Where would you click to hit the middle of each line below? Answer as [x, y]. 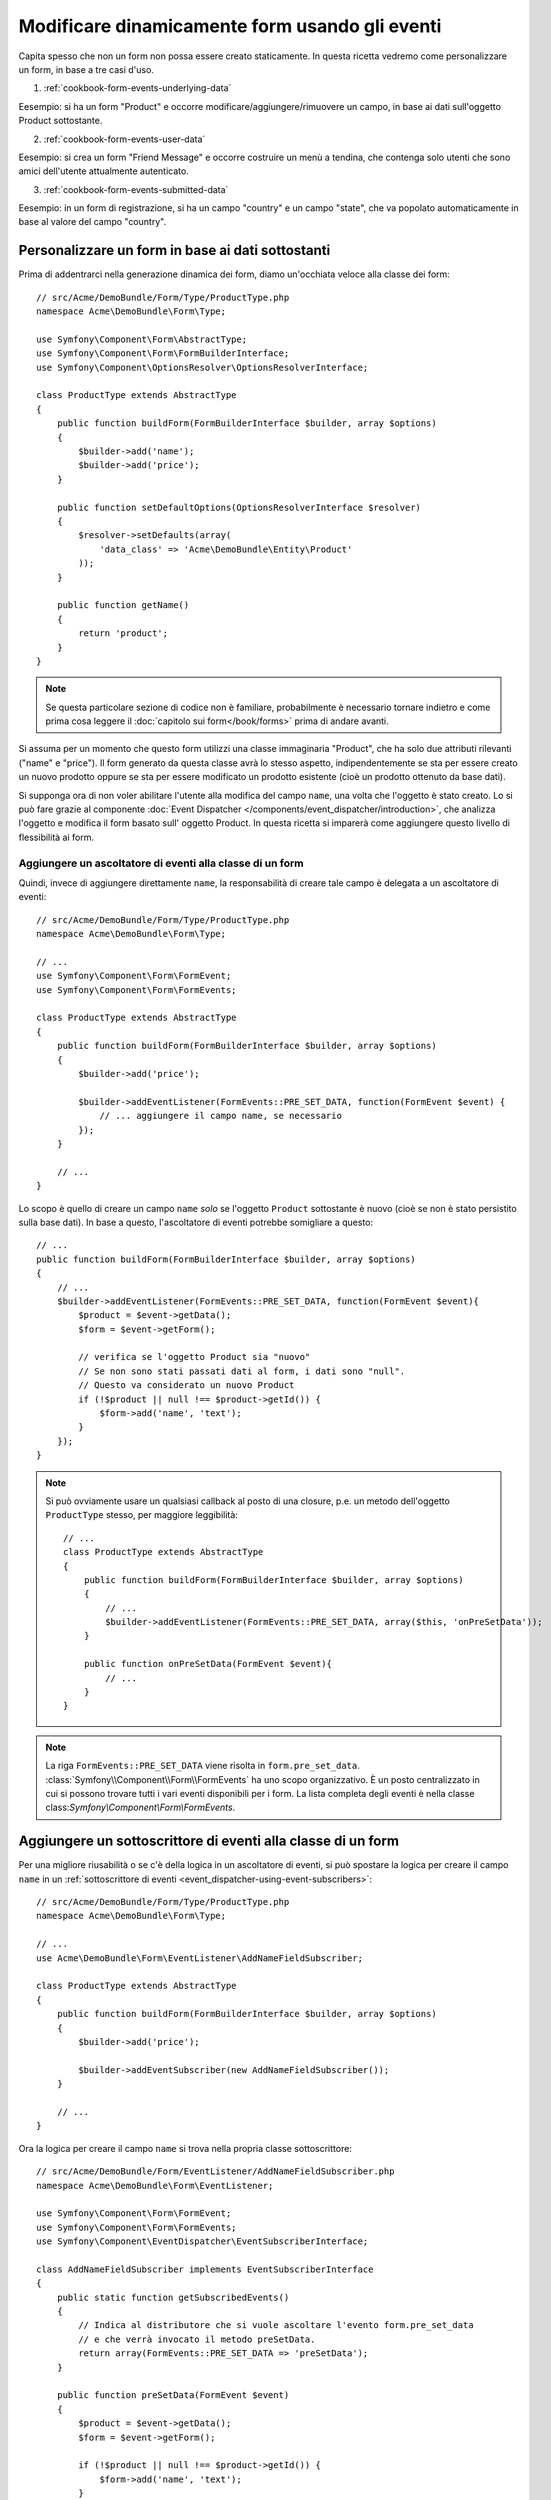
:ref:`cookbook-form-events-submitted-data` [136, 189]
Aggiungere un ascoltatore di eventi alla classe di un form [161, 863]
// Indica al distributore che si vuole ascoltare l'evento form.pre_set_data [276, 2325]
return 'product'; [123, 633]
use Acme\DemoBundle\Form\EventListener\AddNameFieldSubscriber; [200, 1958]
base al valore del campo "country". [92, 222]
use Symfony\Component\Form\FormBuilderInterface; [163, 353]
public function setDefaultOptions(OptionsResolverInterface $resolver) [239, 507]
